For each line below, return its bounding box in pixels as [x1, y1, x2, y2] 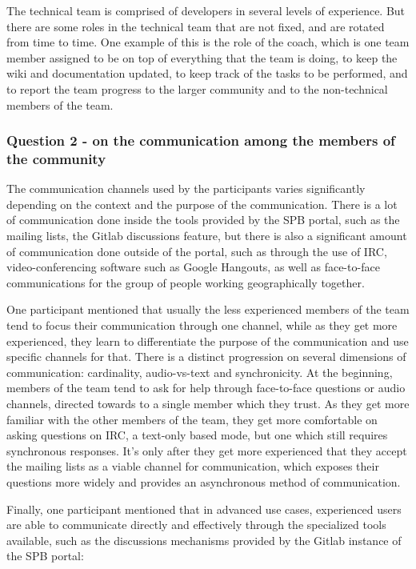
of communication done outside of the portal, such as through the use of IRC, [6, 242, 387, 259]
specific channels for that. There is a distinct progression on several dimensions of [6, 348, 406, 365]
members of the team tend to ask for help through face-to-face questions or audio [6, 379, 406, 396]
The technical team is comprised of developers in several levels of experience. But [6, 2, 406, 18]
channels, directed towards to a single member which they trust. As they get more [6, 395, 410, 412]
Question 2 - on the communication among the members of [6, 130, 395, 150]
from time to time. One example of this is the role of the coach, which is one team [6, 34, 410, 50]
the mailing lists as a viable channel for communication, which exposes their [6, 458, 379, 475]
